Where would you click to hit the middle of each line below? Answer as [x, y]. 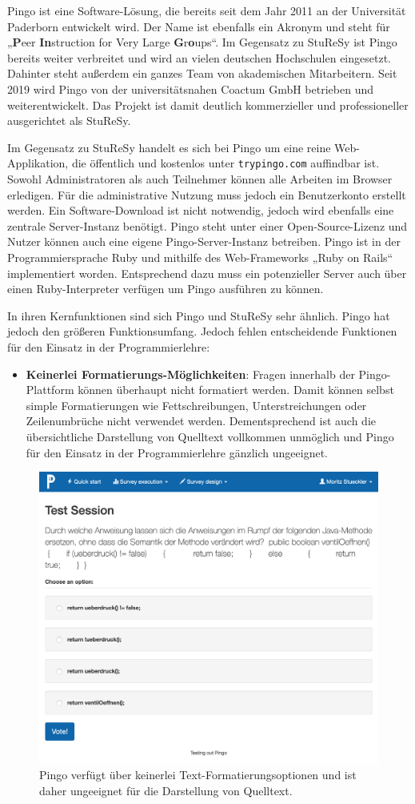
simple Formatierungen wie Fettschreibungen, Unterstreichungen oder [196, 405]
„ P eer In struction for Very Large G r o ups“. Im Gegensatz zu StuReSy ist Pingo [202, 42]
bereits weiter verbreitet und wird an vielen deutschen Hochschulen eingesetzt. [199, 57]
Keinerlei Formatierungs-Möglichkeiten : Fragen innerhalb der [190, 374]
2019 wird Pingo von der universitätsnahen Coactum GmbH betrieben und [190, 88]
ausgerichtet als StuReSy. [69, 121]
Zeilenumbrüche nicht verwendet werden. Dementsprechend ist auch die [201, 421]
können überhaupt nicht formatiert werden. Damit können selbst [236, 390]
